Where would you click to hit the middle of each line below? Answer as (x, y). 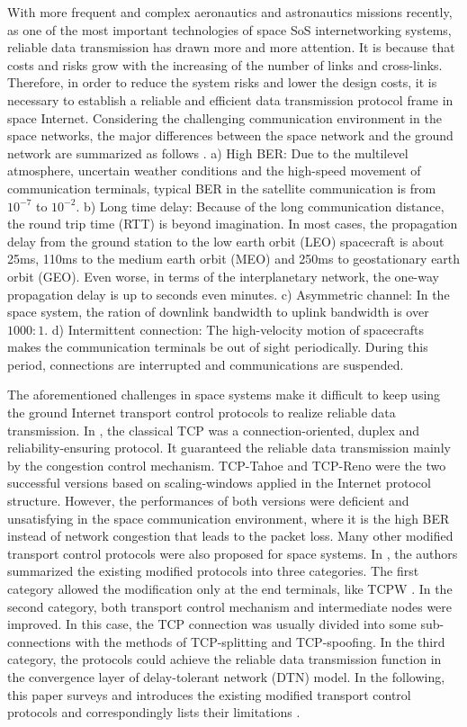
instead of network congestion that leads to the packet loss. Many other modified (230, 536)
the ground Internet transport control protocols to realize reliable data (202, 413)
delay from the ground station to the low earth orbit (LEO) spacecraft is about (226, 241)
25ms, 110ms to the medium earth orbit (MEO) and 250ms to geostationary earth (234, 259)
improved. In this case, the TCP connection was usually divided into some (212, 624)
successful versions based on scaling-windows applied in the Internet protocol (219, 483)
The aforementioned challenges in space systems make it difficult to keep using (224, 395)
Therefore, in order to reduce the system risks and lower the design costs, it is (222, 82)
